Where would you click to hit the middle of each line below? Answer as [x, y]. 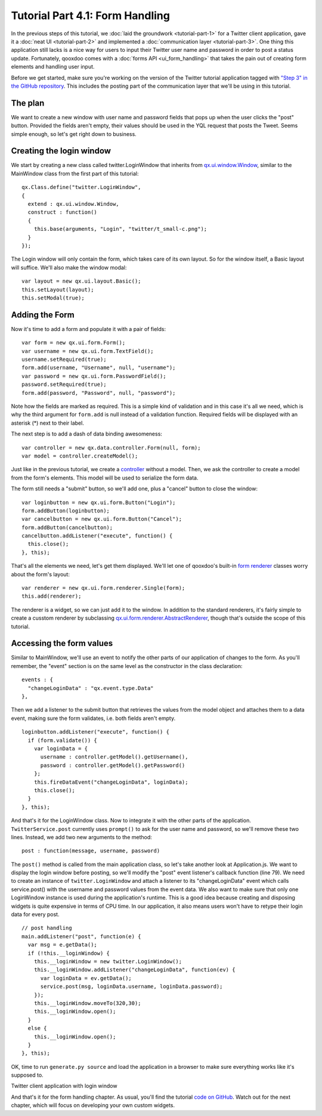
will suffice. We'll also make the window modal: [69, 267]
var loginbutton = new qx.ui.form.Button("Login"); [99, 502]
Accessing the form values [62, 643]
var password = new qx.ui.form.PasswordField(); [94, 376]
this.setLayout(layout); [58, 290]
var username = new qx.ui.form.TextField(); [88, 351]
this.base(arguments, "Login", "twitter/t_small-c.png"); [120, 229]
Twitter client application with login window [64, 1086]
